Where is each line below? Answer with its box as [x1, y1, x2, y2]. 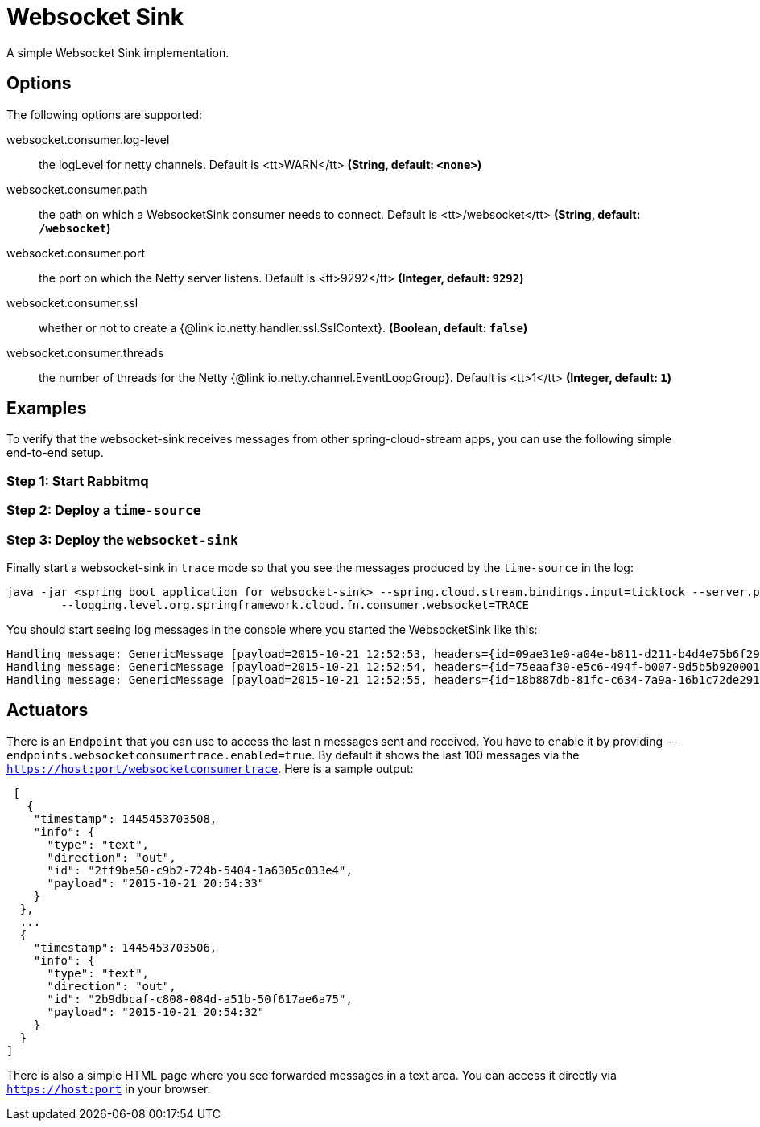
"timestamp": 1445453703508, [33, 812, 217, 825]
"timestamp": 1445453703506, [33, 940, 217, 954]
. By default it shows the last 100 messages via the [312, 747, 580, 762]
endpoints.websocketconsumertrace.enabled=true [6, 748, 312, 762]
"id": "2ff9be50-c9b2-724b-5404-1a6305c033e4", [47, 863, 353, 877]
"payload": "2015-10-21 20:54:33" [47, 876, 265, 890]
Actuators [6, 700, 89, 721]
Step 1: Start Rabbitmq [6, 472, 149, 489]
